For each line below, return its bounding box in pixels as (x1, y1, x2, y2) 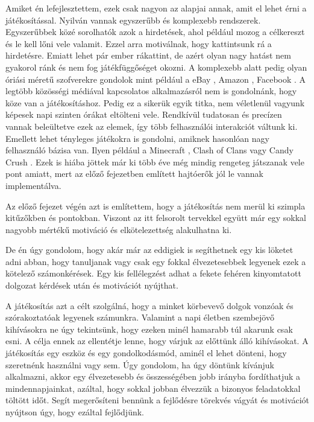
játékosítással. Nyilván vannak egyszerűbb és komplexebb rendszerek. (5, 13, 261, 26)
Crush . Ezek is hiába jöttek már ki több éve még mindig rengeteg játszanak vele (5, 155, 304, 168)
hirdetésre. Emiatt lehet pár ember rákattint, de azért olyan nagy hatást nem (5, 49, 291, 62)
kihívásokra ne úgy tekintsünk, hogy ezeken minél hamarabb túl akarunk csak (5, 322, 293, 335)
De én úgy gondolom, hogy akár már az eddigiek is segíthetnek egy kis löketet (5, 243, 294, 256)
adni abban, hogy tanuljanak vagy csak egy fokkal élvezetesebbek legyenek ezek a (5, 255, 306, 267)
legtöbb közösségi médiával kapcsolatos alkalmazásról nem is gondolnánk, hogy (5, 85, 297, 97)
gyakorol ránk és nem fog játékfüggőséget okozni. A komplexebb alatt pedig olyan (5, 60, 307, 73)
